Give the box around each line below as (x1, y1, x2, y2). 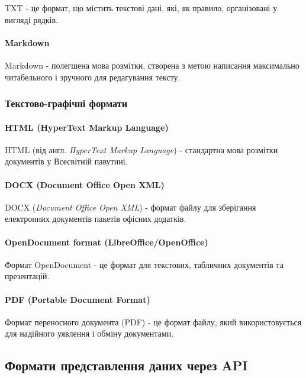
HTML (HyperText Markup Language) (5, 121, 169, 133)
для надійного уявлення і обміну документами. (5, 327, 174, 340)
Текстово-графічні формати (5, 96, 128, 111)
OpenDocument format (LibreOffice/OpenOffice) (5, 235, 208, 248)
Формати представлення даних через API (5, 356, 248, 374)
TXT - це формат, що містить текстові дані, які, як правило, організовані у (5, 2, 278, 14)
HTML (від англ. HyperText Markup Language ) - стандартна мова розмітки (5, 143, 278, 156)
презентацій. (5, 270, 50, 282)
